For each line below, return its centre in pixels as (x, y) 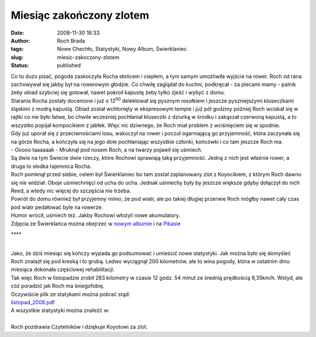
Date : (18, 33)
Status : (20, 66)
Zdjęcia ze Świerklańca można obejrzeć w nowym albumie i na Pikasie (96, 223)
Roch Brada (71, 40)
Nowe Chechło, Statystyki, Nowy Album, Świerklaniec (122, 49)
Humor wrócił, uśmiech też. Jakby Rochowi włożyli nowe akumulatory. (96, 215)
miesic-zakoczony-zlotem (88, 57)
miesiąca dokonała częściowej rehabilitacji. (63, 270)
